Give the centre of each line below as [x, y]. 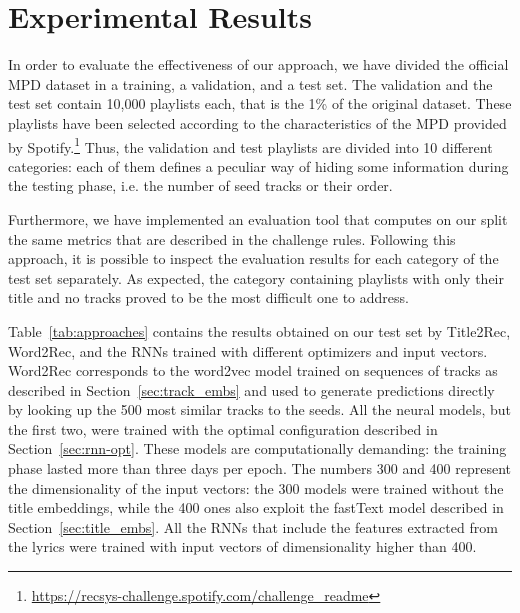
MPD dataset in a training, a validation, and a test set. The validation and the [250, 83]
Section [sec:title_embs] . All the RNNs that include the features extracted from [253, 526]
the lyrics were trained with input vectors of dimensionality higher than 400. [242, 546]
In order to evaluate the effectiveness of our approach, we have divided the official [258, 64]
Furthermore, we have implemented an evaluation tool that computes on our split [258, 218]
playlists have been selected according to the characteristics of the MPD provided [257, 122]
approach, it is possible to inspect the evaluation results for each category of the [253, 258]
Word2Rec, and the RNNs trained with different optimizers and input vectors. [248, 350]
